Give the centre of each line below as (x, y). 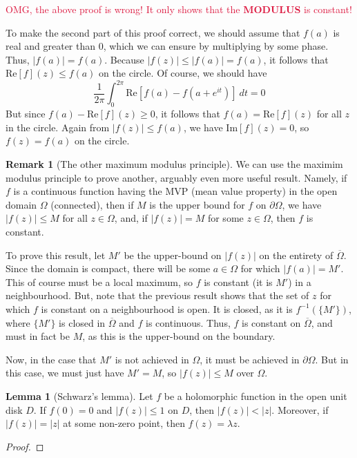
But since (26, 114)
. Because (124, 59)
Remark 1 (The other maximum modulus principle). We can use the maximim (174, 164)
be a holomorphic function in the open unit (255, 395)
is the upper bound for (197, 204)
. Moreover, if (300, 409)
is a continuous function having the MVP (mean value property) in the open (175, 191)
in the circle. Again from (58, 127)
